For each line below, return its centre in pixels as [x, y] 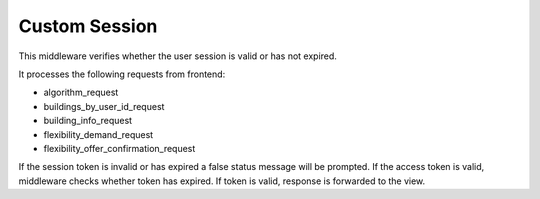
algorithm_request [81, 92]
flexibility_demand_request [98, 134]
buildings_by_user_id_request [104, 106]
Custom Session [88, 26]
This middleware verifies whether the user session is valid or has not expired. [177, 56]
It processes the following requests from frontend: [122, 74]
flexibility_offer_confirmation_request [119, 148]
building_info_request [88, 121]
